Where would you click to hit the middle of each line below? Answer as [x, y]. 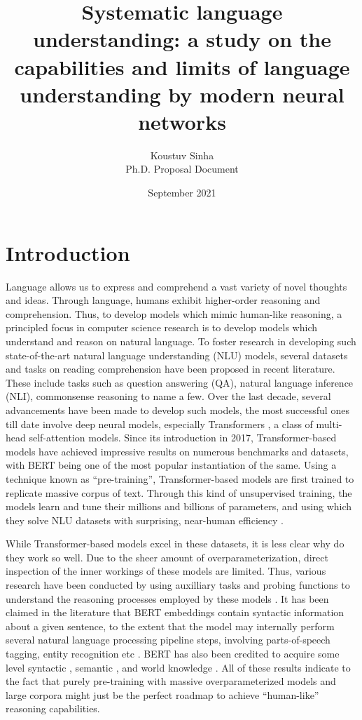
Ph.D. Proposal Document [182, 169]
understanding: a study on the [182, 39]
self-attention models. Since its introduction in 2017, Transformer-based [183, 438]
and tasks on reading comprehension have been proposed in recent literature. [170, 369]
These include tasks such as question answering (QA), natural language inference [180, 382]
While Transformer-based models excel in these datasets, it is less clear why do [175, 544]
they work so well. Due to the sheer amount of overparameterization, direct [167, 557]
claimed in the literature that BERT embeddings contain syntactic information [175, 612]
